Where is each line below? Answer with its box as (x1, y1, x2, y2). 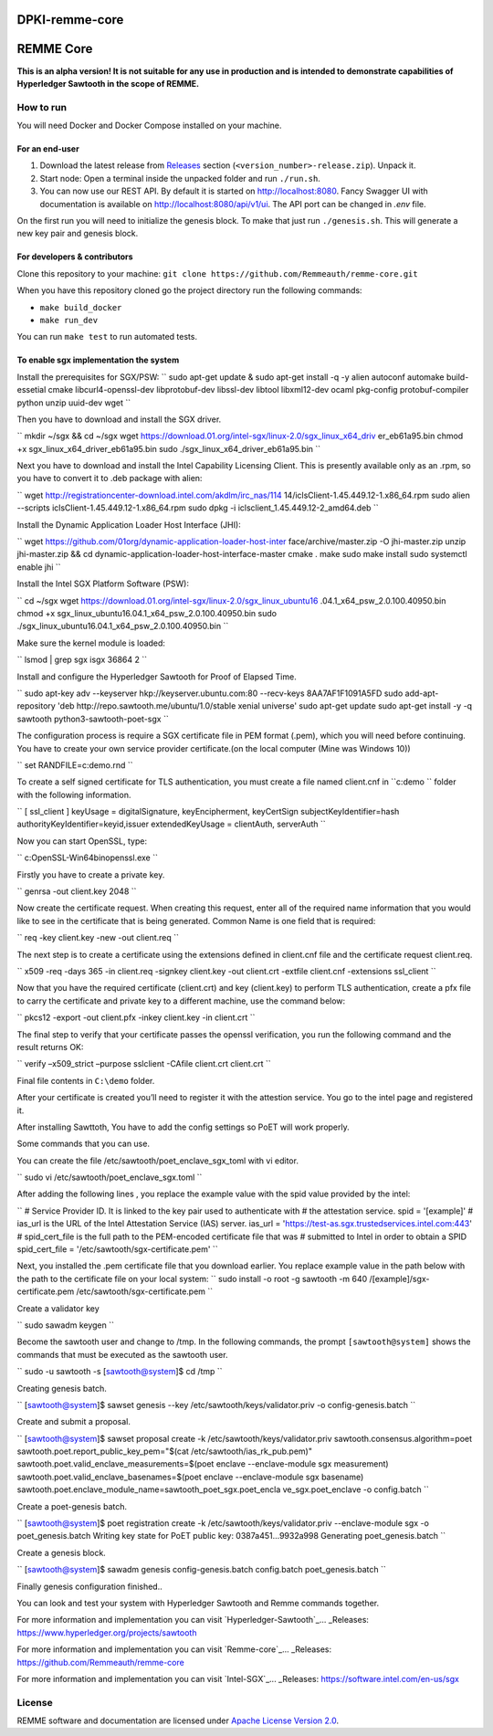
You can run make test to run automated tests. (16, 331, 198, 342)
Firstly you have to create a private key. (16, 868, 165, 880)
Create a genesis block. (16, 1547, 107, 1558)
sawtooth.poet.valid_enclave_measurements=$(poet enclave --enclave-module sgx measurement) (16, 1458, 389, 1469)
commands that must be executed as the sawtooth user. (16, 1349, 228, 1360)
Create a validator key (16, 1302, 100, 1314)
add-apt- (404, 688, 439, 699)
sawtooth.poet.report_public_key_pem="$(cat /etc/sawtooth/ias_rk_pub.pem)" (16, 1446, 312, 1457)
